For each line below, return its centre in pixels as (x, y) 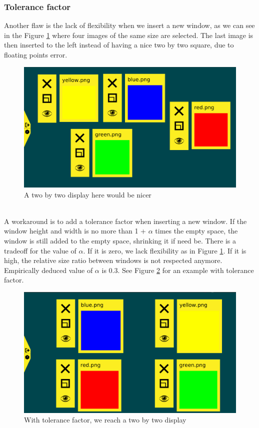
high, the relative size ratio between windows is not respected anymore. (113, 260)
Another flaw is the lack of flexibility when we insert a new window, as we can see (129, 25)
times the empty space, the (196, 231)
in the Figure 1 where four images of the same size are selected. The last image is (129, 35)
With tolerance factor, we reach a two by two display (105, 420)
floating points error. (36, 54)
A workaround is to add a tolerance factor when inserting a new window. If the (125, 221)
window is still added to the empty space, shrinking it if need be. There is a (120, 240)
